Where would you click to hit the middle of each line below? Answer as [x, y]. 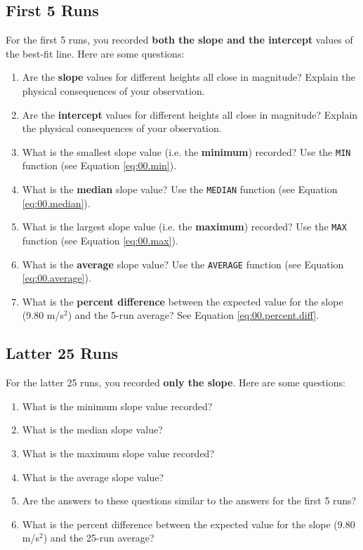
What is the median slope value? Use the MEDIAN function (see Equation [180, 189]
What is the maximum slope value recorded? [118, 453]
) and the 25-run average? [99, 538]
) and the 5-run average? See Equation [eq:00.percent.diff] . [193, 315]
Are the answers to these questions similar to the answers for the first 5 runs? [189, 500]
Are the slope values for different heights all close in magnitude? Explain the [189, 77]
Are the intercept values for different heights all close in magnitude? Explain [190, 114]
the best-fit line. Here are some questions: [95, 53]
